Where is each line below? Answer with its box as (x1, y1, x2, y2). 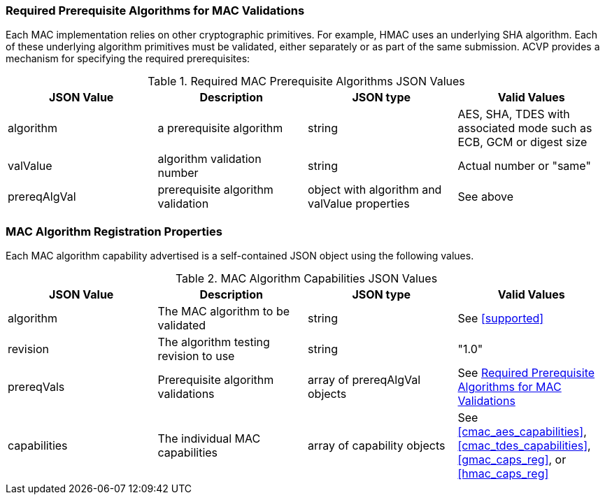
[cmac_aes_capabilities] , (457, 424, 587, 439)
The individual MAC (157, 431, 261, 446)
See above (457, 190, 513, 204)
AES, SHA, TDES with (457, 107, 570, 122)
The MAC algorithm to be (157, 304, 290, 319)
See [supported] (457, 311, 544, 326)
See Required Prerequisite (457, 366, 595, 380)
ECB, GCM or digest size (457, 135, 588, 150)
